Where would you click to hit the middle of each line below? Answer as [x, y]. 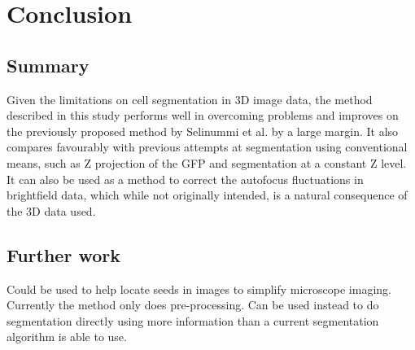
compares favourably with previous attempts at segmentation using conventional [207, 147]
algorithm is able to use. [67, 337]
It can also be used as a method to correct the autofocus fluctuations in [185, 179]
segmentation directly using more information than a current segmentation [193, 320]
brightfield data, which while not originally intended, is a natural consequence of [207, 195]
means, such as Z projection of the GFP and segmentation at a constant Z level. [207, 162]
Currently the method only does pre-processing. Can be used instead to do [193, 305]
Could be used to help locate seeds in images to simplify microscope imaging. [199, 289]
